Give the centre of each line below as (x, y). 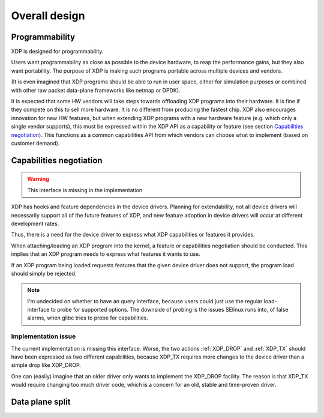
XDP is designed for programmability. (57, 52)
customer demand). (35, 143)
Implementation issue (43, 336)
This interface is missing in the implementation (85, 190)
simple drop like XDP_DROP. (46, 365)
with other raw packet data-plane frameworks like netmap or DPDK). (96, 90)
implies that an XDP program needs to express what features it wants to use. (106, 254)
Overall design (48, 16)
